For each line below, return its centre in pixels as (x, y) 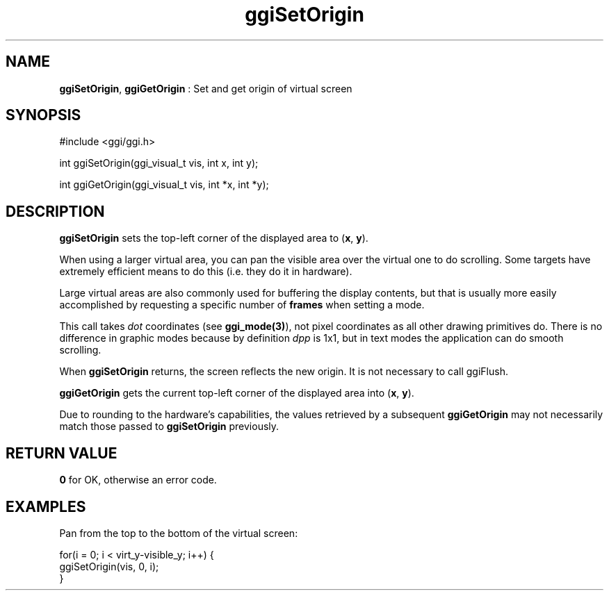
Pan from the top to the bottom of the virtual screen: (179, 533)
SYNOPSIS (43, 115)
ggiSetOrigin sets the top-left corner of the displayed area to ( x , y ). (214, 238)
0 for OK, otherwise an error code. (138, 480)
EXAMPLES (46, 506)
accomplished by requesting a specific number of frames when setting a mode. (242, 305)
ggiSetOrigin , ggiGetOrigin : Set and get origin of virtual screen (206, 88)
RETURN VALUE (62, 453)
